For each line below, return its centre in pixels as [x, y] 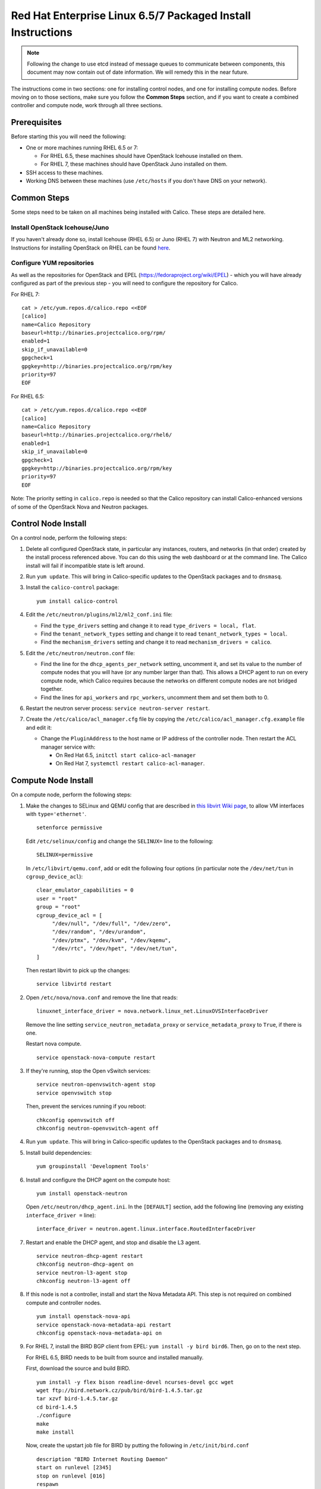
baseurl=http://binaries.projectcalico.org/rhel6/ [97, 435]
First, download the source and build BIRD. [78, 1368]
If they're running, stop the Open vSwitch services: [88, 1071]
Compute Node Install [52, 781]
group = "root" [59, 907]
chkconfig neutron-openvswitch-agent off [97, 1128]
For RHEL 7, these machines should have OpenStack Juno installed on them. [134, 164]
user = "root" [57, 898]
